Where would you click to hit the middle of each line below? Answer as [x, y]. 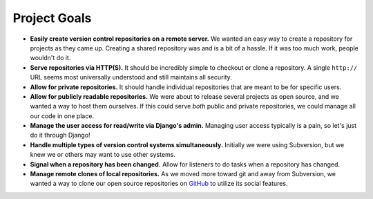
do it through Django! [60, 135]
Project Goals [52, 18]
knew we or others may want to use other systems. [103, 155]
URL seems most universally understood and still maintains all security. [131, 77]
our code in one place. [62, 116]
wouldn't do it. [50, 58]
